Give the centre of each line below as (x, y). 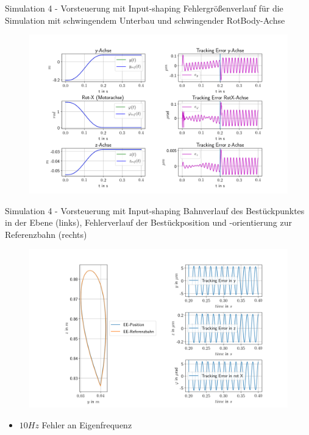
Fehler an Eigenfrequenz (87, 424)
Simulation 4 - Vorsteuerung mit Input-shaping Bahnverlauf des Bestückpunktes (155, 210)
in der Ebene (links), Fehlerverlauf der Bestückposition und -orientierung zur (148, 222)
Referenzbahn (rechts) (46, 234)
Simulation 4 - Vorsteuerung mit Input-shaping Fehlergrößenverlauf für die (144, 8)
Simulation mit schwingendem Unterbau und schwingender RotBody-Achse (145, 20)
